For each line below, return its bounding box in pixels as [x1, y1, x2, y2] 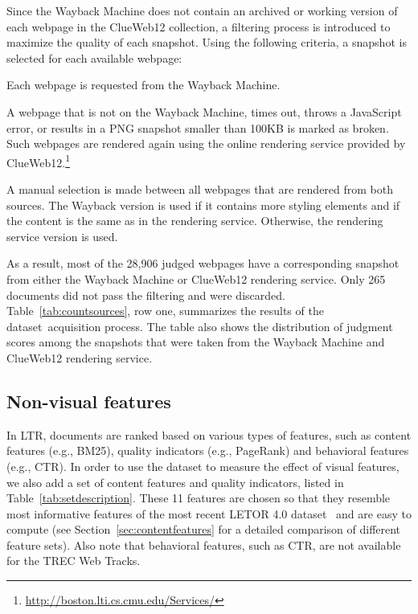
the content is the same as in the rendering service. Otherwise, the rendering [6, 212, 383, 229]
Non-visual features [6, 388, 171, 413]
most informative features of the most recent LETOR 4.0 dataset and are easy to [6, 505, 412, 522]
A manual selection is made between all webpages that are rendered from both [6, 181, 394, 197]
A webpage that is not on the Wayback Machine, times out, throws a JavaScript [6, 103, 402, 120]
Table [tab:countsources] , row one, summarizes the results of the [6, 302, 324, 319]
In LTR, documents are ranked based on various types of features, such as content [6, 426, 412, 443]
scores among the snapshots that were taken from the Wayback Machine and [6, 334, 385, 350]
